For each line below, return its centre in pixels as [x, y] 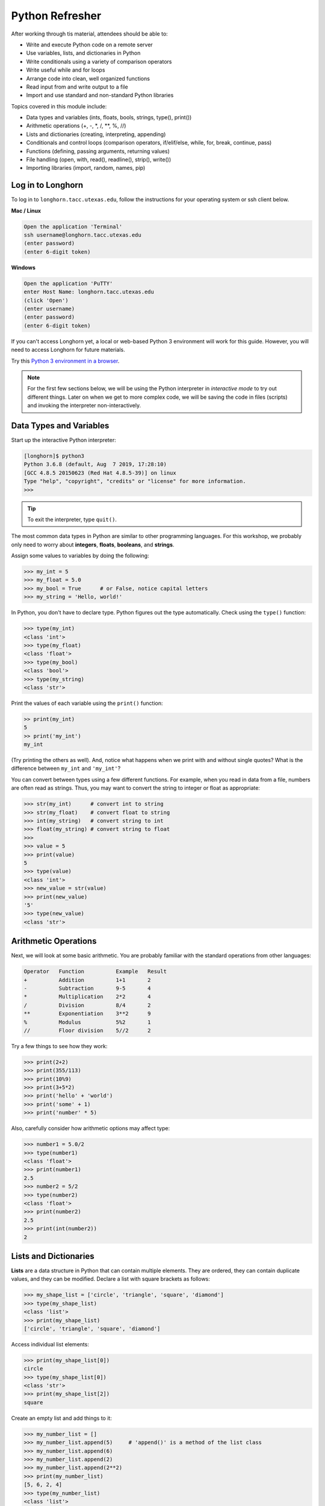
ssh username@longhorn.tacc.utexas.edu [82, 235]
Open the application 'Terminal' [73, 227]
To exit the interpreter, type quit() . [72, 519]
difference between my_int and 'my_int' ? [66, 769]
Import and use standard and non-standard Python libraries [100, 95]
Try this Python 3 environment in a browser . [65, 361]
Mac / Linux [26, 210]
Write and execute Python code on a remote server [89, 45]
